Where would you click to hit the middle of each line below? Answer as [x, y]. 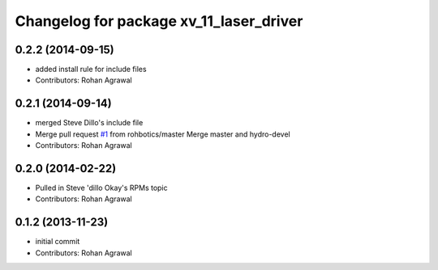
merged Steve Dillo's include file [89, 123]
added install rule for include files [91, 70]
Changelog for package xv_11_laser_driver [159, 21]
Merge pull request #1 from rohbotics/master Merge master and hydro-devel [163, 134]
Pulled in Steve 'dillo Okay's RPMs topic [101, 188]
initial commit [58, 242]
